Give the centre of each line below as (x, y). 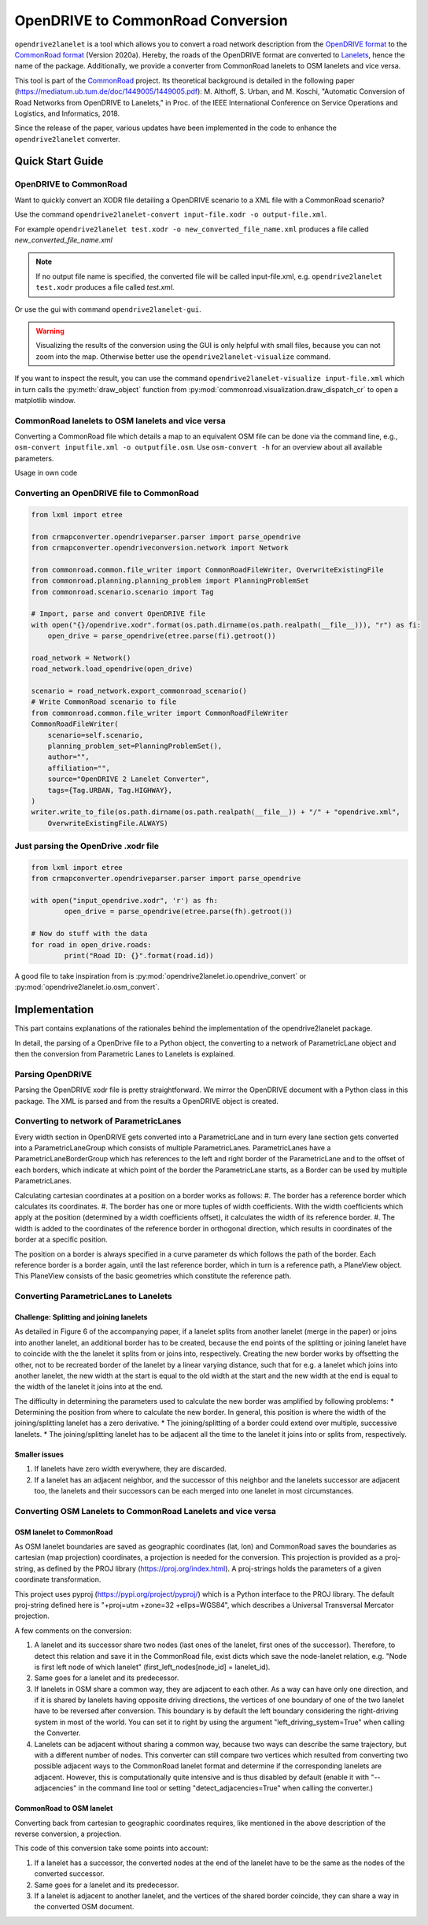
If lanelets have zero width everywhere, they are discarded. (131, 1469)
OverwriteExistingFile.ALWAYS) (108, 823)
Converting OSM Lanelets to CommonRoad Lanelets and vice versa (146, 1511)
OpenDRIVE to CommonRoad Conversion (151, 20)
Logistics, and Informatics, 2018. (67, 113)
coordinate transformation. (58, 1579)
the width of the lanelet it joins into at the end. (89, 1386)
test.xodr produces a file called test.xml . (105, 287)
